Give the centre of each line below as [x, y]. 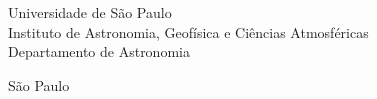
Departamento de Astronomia [99, 51]
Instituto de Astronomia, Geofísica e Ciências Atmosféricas [188, 31]
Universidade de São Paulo [90, 12]
